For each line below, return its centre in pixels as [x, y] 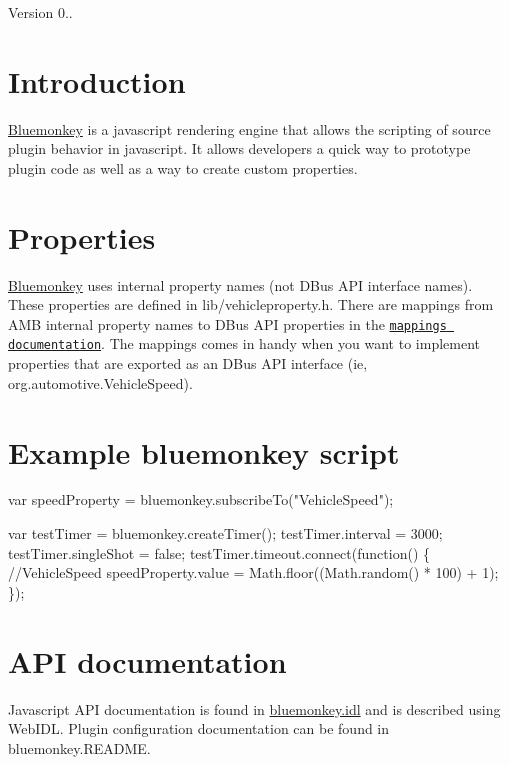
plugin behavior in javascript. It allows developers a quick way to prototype [239, 148]
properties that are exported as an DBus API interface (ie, [188, 363]
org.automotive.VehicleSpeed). [100, 382]
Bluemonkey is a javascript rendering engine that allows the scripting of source [249, 128]
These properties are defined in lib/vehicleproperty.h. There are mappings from [251, 304]
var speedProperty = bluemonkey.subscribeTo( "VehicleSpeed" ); [201, 499]
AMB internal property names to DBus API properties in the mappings [227, 323]
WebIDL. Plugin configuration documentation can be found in [199, 728]
